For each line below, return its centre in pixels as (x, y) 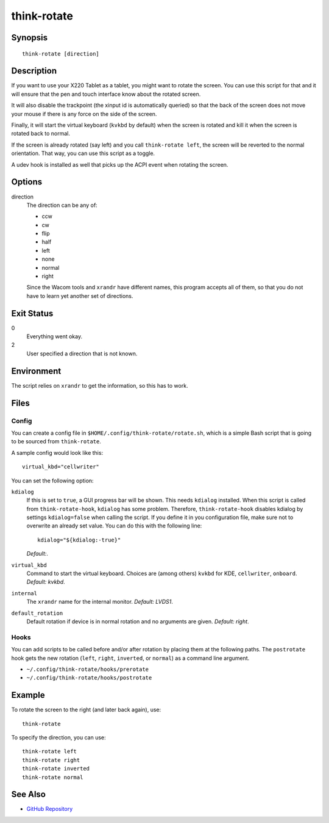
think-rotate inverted (56, 769)
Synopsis (30, 38)
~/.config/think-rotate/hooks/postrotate (89, 678)
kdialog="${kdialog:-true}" (79, 540)
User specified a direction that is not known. (82, 353)
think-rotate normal (53, 777)
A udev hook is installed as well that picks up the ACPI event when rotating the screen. (120, 164)
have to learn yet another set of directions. (80, 295)
